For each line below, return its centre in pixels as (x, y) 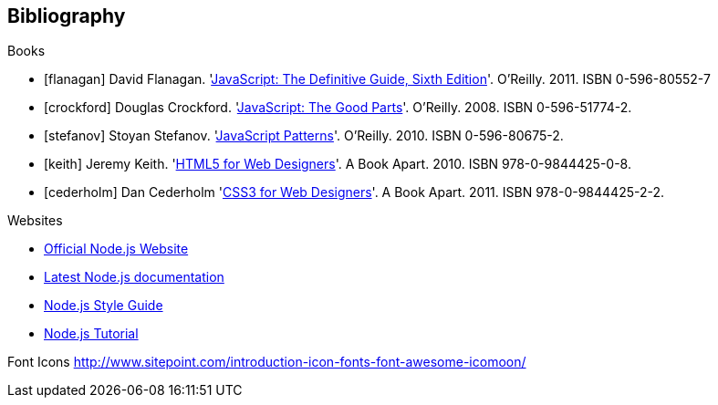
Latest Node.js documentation (134, 277)
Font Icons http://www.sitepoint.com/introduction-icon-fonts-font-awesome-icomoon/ (267, 362)
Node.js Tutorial (91, 334)
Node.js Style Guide (104, 306)
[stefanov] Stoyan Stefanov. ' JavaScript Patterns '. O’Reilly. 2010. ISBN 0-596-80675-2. (304, 136)
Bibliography (67, 16)
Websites (35, 221)
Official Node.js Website (116, 249)
